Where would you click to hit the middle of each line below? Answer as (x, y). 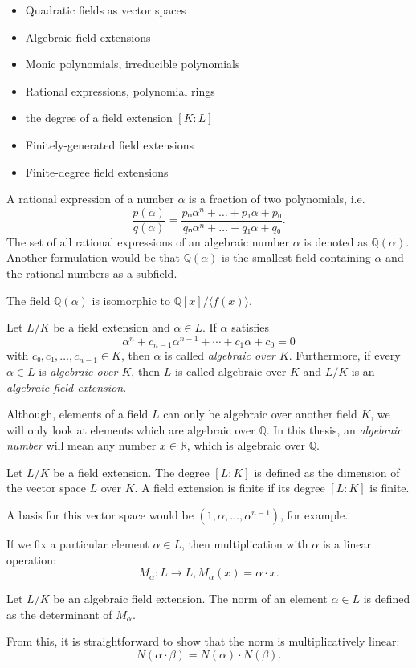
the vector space (46, 488)
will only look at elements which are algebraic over (131, 429)
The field (29, 300)
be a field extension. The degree (131, 472)
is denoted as (336, 241)
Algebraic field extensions (88, 37)
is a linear (347, 544)
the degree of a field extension (99, 118)
